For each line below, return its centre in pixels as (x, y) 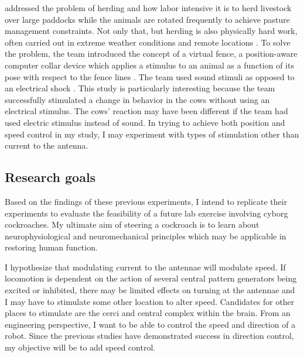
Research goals (50, 177)
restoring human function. (51, 247)
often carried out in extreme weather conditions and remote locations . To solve (148, 42)
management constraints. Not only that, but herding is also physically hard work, (151, 31)
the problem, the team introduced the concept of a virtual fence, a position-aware (151, 54)
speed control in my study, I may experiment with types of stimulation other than (152, 134)
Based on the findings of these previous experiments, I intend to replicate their (146, 201)
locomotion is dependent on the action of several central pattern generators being (151, 278)
